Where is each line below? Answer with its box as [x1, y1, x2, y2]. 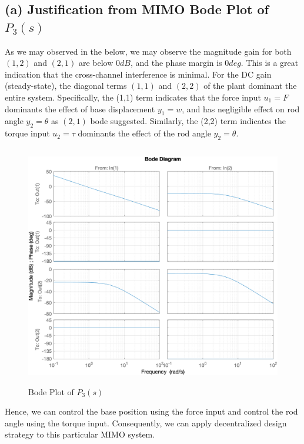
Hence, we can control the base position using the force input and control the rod [5, 405, 298, 418]
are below [78, 56, 113, 69]
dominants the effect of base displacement [5, 102, 155, 115]
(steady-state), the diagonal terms [5, 79, 127, 92]
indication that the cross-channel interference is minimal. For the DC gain [5, 68, 272, 80]
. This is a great [240, 56, 299, 69]
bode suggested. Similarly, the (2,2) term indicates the [90, 115, 286, 127]
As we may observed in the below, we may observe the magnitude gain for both [5, 45, 292, 57]
